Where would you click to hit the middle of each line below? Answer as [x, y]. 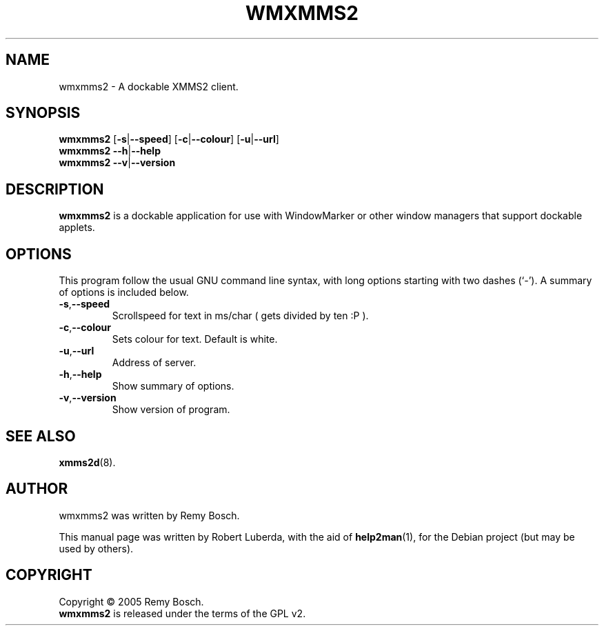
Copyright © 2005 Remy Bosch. [131, 601]
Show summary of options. [173, 386]
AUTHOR [37, 489]
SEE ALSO [41, 436]
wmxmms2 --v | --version [117, 163]
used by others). [96, 548]
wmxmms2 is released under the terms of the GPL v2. [182, 613]
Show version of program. [171, 410]
